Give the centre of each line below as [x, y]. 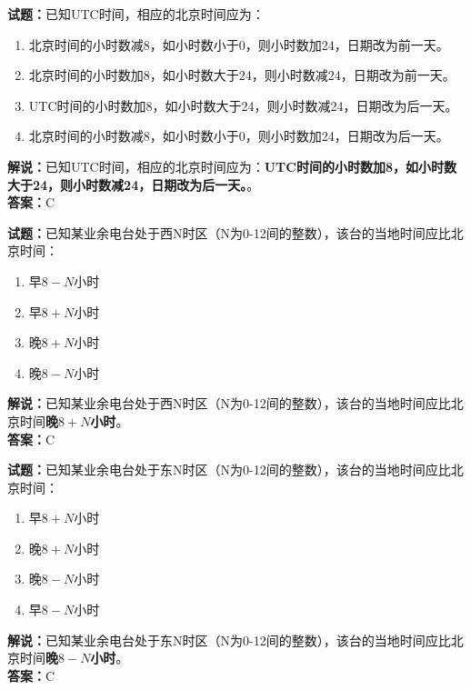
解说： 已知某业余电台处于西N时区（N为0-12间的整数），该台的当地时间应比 [229, 403]
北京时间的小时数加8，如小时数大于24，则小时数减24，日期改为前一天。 [242, 75]
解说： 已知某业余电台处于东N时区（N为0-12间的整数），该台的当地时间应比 [229, 640]
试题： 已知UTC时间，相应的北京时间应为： [136, 14]
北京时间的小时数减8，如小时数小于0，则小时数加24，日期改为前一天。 [239, 44]
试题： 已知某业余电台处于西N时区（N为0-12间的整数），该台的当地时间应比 [229, 232]
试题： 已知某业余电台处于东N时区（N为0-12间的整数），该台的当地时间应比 [229, 470]
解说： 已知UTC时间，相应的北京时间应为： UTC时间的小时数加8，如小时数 [232, 166]
